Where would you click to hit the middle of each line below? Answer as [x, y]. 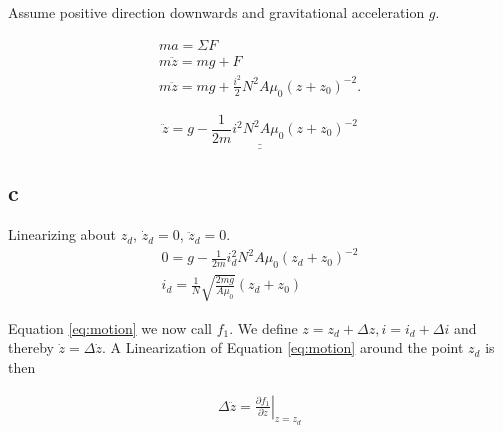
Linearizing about [62, 234]
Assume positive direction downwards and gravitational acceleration [216, 12]
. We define [263, 327]
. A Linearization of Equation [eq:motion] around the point [282, 347]
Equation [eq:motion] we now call [110, 327]
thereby [31, 347]
